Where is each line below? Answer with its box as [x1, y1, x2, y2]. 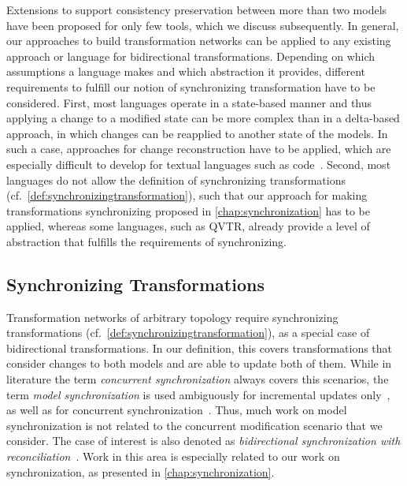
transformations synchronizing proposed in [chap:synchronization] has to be [6, 202, 370, 219]
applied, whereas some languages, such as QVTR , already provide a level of [6, 218, 370, 234]
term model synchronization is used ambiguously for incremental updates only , [6, 386, 390, 402]
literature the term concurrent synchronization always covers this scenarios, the [6, 371, 389, 387]
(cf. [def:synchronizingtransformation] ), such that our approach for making [6, 187, 368, 204]
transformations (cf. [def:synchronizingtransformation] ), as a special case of [6, 324, 370, 341]
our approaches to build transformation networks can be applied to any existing [6, 32, 391, 49]
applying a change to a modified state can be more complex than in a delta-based [6, 110, 400, 126]
